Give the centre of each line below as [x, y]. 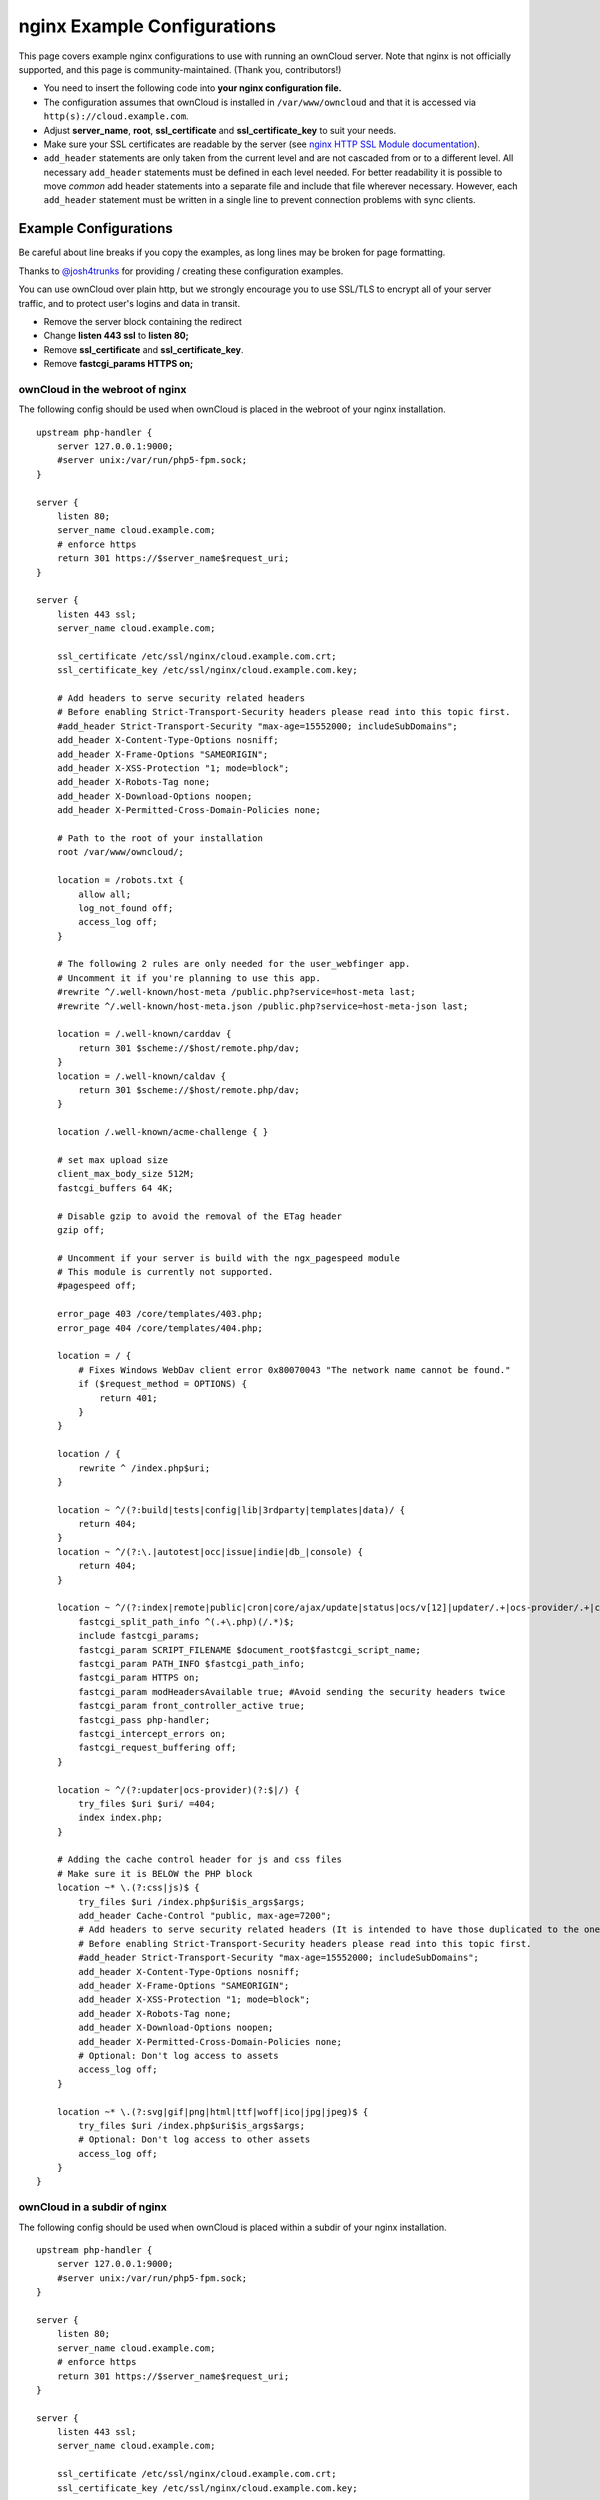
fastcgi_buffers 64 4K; [115, 1188]
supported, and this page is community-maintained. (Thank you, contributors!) [180, 69]
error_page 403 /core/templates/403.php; [160, 1314]
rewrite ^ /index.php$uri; [144, 1468]
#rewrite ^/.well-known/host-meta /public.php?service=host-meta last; [236, 992]
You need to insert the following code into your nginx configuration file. [192, 88]
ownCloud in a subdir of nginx [92, 2207]
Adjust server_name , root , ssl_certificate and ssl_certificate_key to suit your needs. [220, 130]
